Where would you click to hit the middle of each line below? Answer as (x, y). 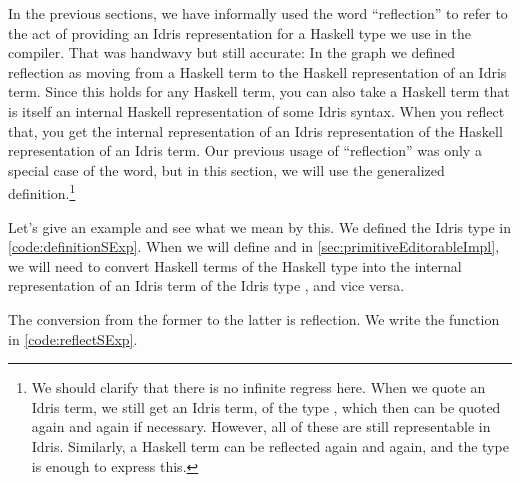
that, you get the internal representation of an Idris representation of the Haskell (255, 130)
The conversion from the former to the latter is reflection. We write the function (254, 318)
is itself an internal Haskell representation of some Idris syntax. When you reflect (256, 110)
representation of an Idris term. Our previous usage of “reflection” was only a (245, 150)
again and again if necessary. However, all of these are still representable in (261, 426)
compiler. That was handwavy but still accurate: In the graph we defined (232, 52)
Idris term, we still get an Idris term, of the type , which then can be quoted (266, 406)
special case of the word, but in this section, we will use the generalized (226, 169)
